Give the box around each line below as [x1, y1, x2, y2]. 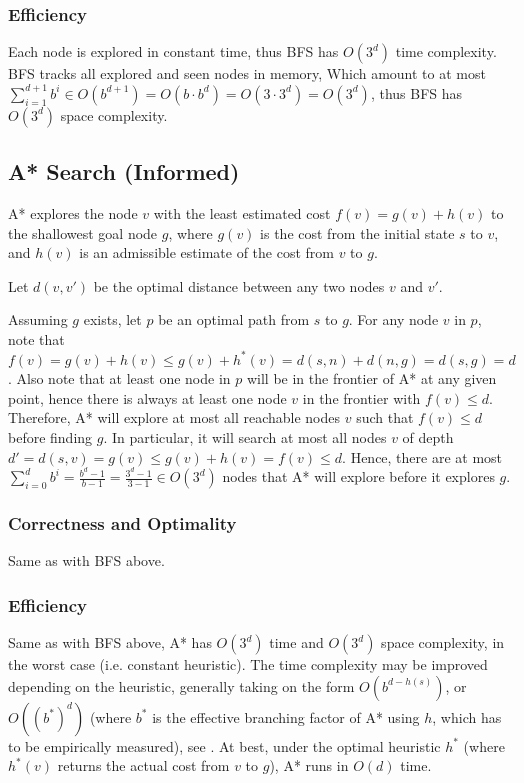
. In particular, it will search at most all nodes [103, 426, 387, 447]
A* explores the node [8, 203, 138, 224]
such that [356, 407, 414, 428]
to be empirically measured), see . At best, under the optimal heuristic [8, 735, 441, 756]
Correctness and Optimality [8, 511, 237, 536]
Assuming [8, 309, 68, 330]
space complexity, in [381, 632, 505, 653]
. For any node [348, 309, 439, 330]
